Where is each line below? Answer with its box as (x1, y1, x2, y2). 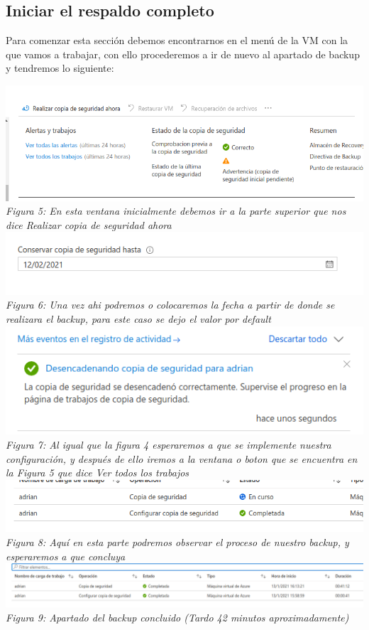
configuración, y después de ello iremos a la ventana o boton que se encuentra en (6, 451, 358, 466)
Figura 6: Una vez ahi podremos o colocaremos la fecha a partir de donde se (6, 297, 335, 312)
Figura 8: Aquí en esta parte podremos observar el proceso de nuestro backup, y (6, 534, 349, 549)
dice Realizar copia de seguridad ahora (6, 217, 172, 232)
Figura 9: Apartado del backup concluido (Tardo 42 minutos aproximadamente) (6, 609, 349, 624)
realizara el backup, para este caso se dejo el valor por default (6, 311, 271, 326)
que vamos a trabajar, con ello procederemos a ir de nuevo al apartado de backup (6, 46, 360, 61)
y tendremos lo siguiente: (6, 60, 114, 75)
